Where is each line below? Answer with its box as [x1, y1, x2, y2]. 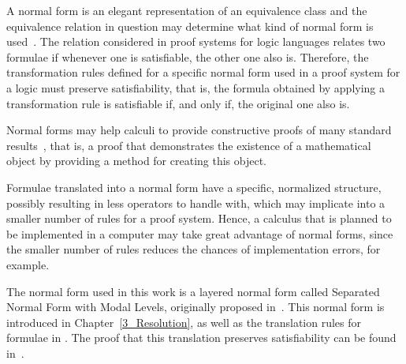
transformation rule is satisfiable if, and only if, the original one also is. [6, 95, 350, 111]
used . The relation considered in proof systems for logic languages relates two [6, 33, 386, 50]
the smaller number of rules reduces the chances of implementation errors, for [6, 241, 381, 257]
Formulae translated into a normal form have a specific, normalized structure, [6, 178, 382, 195]
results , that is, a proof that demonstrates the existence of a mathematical [6, 137, 371, 153]
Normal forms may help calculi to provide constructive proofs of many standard [6, 122, 392, 138]
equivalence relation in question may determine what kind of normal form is [6, 17, 374, 34]
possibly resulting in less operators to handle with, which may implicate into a [6, 194, 386, 211]
